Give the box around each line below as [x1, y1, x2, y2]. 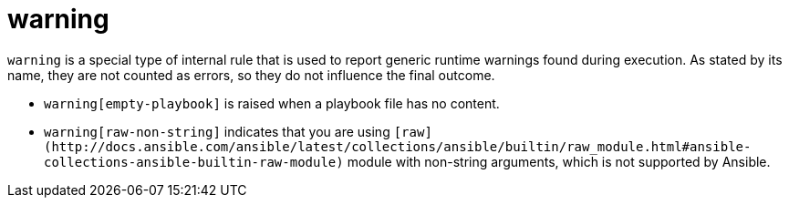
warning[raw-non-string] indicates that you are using [44, 123, 390, 139]
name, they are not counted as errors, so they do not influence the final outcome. [7, 67, 495, 83]
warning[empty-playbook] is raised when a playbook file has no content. [44, 95, 500, 111]
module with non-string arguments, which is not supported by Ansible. [347, 153, 771, 169]
